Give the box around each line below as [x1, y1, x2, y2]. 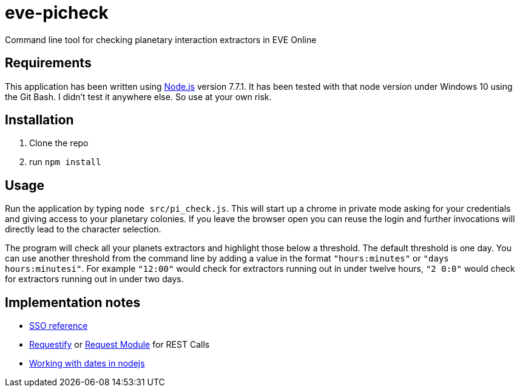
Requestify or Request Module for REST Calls [29, 339, 210, 350]
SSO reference [29, 320, 88, 331]
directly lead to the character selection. [5, 224, 161, 235]
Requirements [5, 55, 92, 71]
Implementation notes [5, 294, 141, 310]
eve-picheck [5, 2, 109, 23]
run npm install [29, 157, 101, 167]
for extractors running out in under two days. [5, 274, 184, 285]
